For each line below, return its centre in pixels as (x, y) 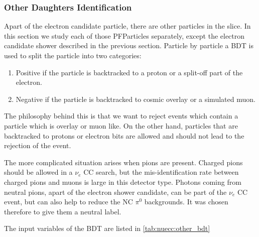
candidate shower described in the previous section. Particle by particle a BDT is (129, 45)
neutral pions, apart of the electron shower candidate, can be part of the (115, 192)
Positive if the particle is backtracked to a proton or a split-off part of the (129, 72)
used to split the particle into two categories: (73, 55)
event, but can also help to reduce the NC (69, 202)
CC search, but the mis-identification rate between (161, 172)
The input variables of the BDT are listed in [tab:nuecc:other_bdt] (107, 228)
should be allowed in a (38, 172)
